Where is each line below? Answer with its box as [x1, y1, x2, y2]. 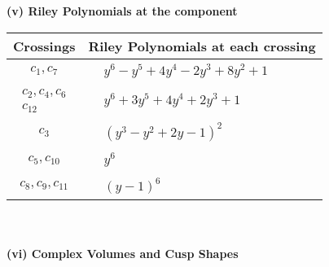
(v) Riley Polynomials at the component [7, 2, 238, 19]
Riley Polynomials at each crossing [88, 36, 316, 55]
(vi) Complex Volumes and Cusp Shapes [7, 244, 239, 261]
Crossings [13, 36, 76, 55]
